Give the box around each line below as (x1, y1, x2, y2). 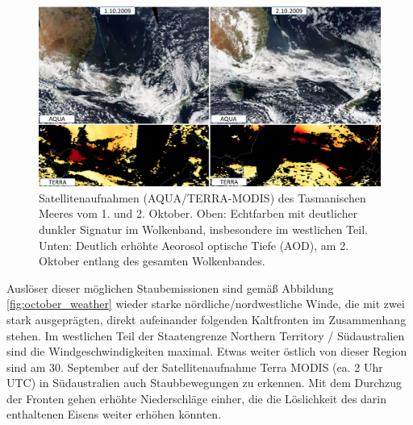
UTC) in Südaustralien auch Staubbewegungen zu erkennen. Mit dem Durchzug (6, 374, 403, 391)
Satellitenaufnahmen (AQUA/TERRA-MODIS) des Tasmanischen (39, 189, 366, 206)
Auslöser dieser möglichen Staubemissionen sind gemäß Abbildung (6, 279, 334, 296)
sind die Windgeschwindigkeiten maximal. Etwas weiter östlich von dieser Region (6, 343, 407, 360)
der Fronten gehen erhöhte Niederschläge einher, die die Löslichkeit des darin (6, 390, 387, 406)
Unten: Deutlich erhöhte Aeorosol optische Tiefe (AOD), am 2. (39, 236, 349, 253)
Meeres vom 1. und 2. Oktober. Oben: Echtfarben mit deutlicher (39, 205, 358, 222)
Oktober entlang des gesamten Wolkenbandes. (39, 252, 265, 269)
